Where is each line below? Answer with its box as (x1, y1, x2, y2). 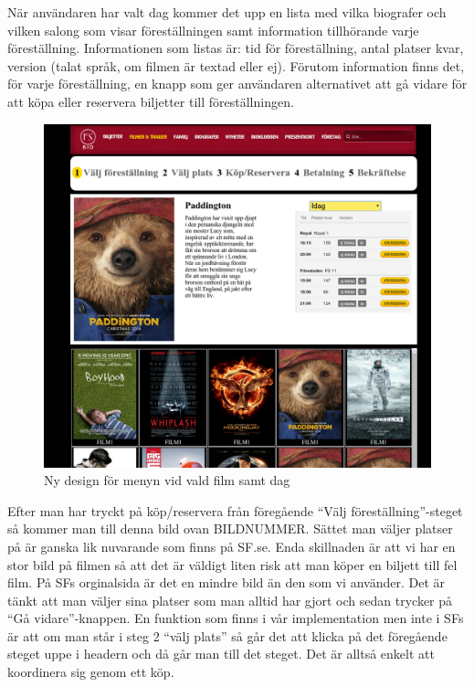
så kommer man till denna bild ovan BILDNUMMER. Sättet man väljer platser (7, 519, 453, 538)
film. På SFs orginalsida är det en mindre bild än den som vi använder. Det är (7, 573, 445, 592)
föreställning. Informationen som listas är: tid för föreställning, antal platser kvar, (7, 38, 464, 58)
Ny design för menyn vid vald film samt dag (44, 470, 290, 490)
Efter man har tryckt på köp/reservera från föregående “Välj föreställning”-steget (7, 501, 463, 520)
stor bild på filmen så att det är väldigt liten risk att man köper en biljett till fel (7, 555, 458, 574)
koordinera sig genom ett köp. (7, 662, 174, 682)
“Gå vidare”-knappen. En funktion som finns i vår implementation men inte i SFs (7, 608, 464, 628)
